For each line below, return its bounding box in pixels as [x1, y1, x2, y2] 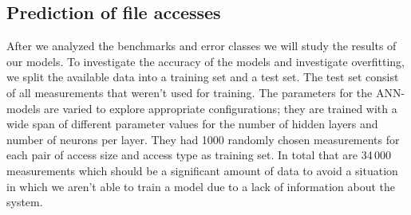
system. [6, 193, 43, 210]
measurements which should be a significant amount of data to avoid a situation [6, 162, 398, 178]
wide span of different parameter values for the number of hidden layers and [6, 115, 378, 132]
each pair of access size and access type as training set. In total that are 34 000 [6, 147, 392, 163]
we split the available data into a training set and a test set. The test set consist [6, 68, 399, 85]
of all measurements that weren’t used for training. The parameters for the [6, 84, 373, 100]
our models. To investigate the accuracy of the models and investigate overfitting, [6, 53, 405, 69]
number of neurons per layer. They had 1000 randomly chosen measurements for [6, 131, 400, 147]
